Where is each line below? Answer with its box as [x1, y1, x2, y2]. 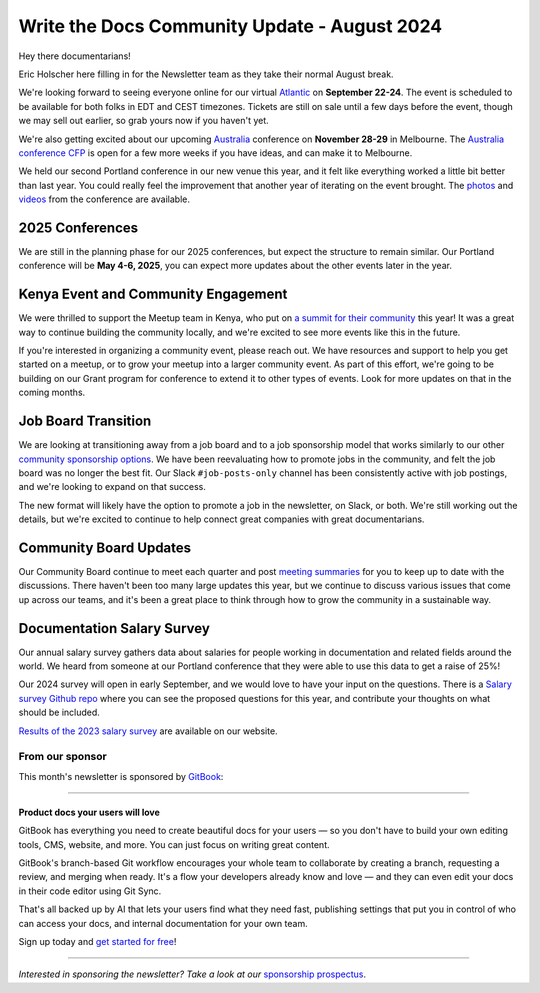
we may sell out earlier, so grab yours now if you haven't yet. [18, 115, 269, 127]
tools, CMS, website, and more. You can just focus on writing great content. [18, 838, 330, 850]
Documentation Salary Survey [18, 620, 210, 637]
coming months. [18, 386, 86, 399]
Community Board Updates [18, 539, 192, 556]
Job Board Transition [18, 413, 152, 430]
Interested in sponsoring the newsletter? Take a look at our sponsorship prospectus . [18, 968, 367, 980]
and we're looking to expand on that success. [18, 481, 207, 493]
